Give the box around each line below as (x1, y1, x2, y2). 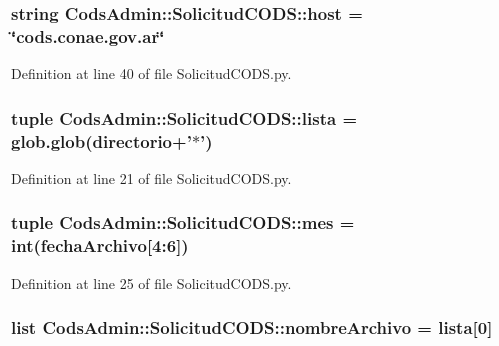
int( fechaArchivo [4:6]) (11, 233, 189, 258)
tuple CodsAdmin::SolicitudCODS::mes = (11, 210, 355, 235)
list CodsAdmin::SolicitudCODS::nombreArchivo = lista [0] (11, 315, 493, 340)
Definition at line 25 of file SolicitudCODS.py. (11, 272, 292, 293)
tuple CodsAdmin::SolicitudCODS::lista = (11, 105, 358, 130)
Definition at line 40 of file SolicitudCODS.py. (11, 63, 292, 84)
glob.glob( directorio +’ (11, 128, 192, 153)
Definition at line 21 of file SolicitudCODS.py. (11, 167, 292, 188)
